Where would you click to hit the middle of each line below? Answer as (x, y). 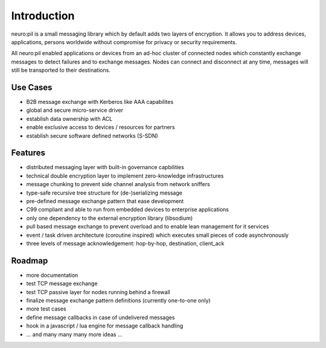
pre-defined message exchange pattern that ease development (105, 201)
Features (28, 153)
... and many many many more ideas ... (75, 334)
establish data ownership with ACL (69, 118)
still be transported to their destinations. (61, 70)
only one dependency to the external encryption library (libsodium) (110, 218)
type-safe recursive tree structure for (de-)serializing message (104, 193)
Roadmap (30, 261)
